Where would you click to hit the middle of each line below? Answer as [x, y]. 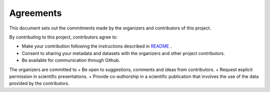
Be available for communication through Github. [71, 60]
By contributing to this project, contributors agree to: [63, 37]
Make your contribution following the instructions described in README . [97, 46]
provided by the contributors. [39, 83]
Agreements [35, 13]
